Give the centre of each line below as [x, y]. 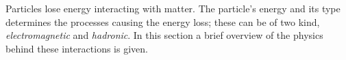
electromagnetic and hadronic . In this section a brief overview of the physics [164, 35]
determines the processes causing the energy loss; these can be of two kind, [163, 21]
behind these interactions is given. [77, 48]
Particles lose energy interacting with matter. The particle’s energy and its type [173, 8]
